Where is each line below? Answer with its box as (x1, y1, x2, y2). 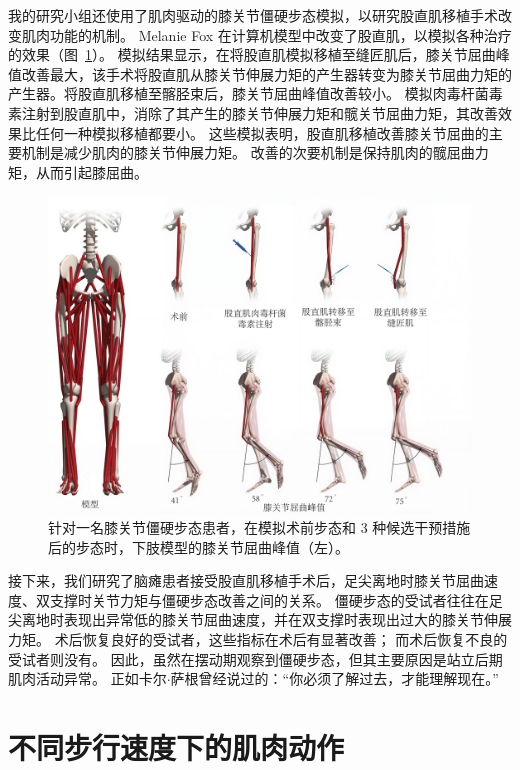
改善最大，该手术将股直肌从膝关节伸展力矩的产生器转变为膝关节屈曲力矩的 (21, 63, 512, 84)
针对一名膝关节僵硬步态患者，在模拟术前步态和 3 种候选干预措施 (48, 517, 471, 538)
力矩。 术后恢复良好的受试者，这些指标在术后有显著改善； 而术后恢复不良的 (8, 629, 508, 650)
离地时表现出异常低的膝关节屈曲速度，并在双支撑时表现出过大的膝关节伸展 (21, 609, 512, 630)
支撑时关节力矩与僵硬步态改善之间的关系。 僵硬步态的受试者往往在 (49, 589, 489, 610)
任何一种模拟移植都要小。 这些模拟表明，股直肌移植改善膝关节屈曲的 (35, 122, 489, 143)
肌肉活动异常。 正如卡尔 (8, 668, 167, 689)
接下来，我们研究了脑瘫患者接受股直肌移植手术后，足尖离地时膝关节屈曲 (8, 570, 484, 591)
